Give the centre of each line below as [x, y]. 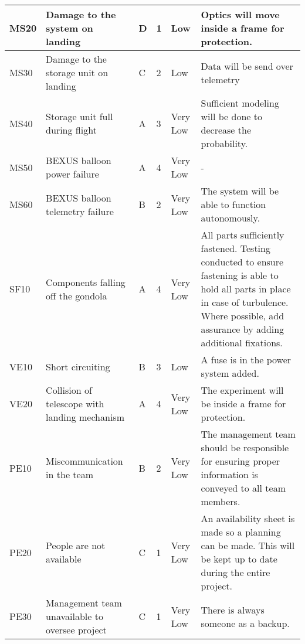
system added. [230, 373]
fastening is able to [240, 275]
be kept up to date [239, 559]
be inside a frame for [243, 403]
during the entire [235, 572]
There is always [233, 609]
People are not [76, 545]
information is [230, 474]
